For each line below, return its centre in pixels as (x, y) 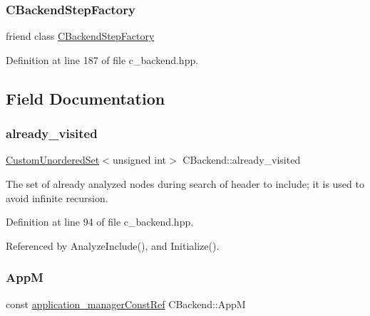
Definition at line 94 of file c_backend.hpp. (100, 222)
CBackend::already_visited (242, 160)
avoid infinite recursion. (57, 197)
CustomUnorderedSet (53, 160)
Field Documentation (86, 98)
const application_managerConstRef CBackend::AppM (126, 304)
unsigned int (139, 160)
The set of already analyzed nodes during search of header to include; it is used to (185, 184)
